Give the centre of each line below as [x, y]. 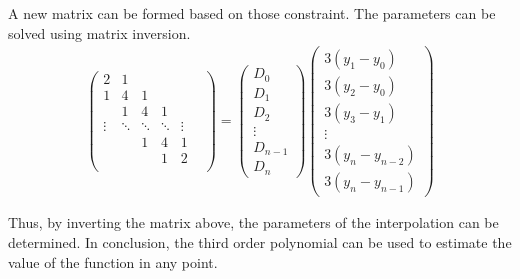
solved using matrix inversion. [99, 32]
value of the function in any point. [113, 261]
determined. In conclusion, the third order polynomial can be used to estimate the [260, 242]
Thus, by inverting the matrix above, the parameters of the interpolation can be [253, 222]
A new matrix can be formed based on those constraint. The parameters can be [252, 13]
